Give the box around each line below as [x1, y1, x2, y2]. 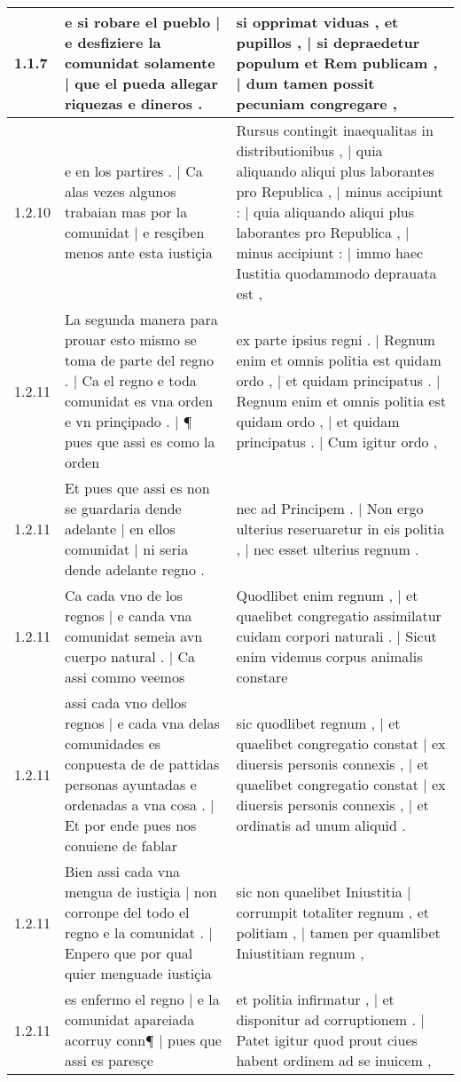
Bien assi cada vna [64, 861, 181, 881]
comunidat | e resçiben [64, 222, 205, 242]
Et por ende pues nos [64, 815, 197, 835]
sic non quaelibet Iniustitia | [236, 881, 411, 902]
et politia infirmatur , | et [236, 989, 395, 1009]
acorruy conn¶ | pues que [64, 1030, 222, 1050]
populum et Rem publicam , [236, 52, 438, 73]
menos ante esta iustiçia [64, 242, 213, 263]
